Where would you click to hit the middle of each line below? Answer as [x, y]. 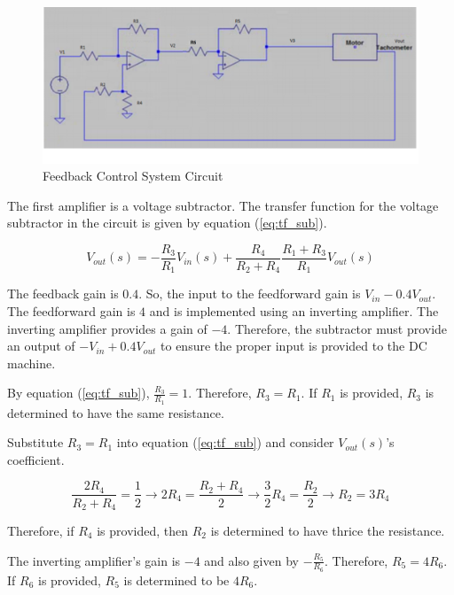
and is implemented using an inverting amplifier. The [294, 311]
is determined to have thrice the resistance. [328, 530]
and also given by [251, 560]
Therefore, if [41, 530]
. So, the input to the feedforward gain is [250, 294]
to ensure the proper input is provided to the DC [294, 346]
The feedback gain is [63, 294]
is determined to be [176, 580]
